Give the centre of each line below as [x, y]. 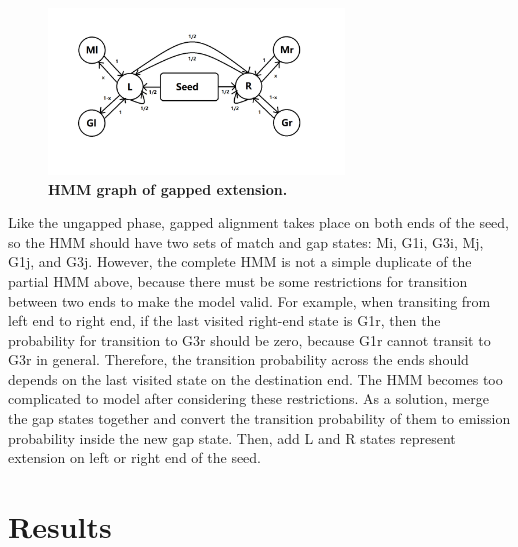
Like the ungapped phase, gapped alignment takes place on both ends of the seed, [259, 222]
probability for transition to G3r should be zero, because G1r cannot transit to [249, 339]
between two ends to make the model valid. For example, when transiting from [249, 300]
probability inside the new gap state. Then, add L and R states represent [232, 437]
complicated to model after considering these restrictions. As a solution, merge [248, 398]
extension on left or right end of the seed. [135, 457]
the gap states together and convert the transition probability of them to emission [259, 418]
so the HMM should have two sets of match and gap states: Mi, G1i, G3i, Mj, [246, 241]
